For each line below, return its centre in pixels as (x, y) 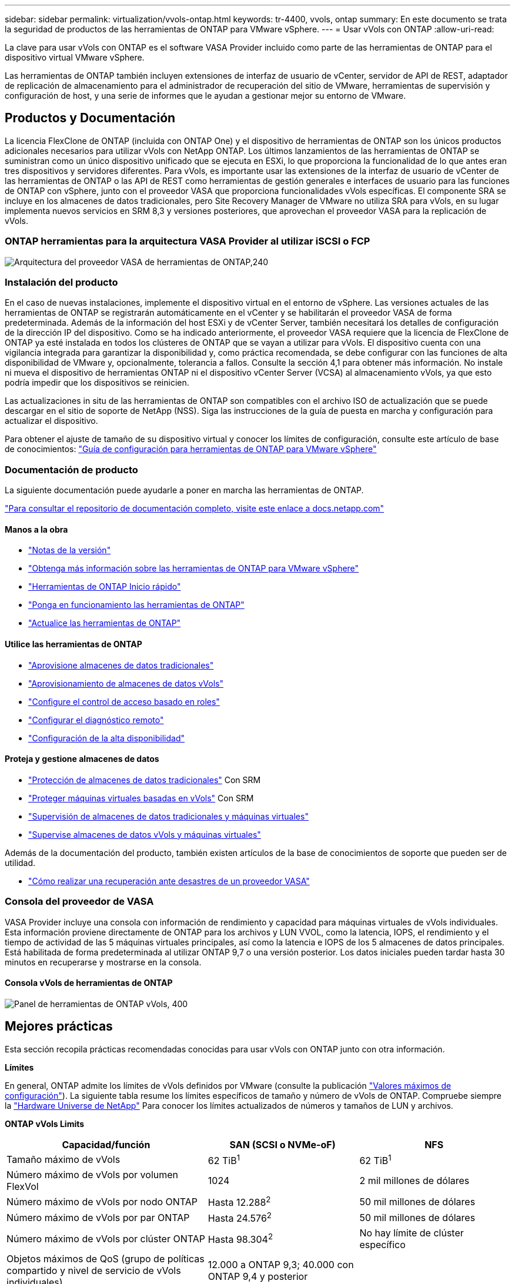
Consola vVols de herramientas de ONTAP (89, 983)
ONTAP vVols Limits (45, 1123)
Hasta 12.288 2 (239, 1201)
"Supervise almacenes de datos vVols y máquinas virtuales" (145, 834)
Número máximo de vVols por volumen (93, 1174)
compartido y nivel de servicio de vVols (94, 1270)
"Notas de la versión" (70, 550)
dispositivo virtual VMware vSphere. (75, 57)
